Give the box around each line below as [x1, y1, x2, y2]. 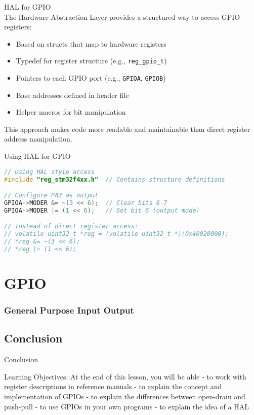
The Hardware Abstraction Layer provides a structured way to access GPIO [4, 11, 240, 22]
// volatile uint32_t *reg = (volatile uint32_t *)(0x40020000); [4, 230, 229, 238]
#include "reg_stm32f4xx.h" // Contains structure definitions [4, 176, 225, 183]
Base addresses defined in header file [16, 89, 129, 100]
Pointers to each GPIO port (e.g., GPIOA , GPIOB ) [16, 73, 166, 83]
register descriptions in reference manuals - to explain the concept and [4, 381, 222, 392]
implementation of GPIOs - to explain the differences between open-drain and [4, 391, 245, 402]
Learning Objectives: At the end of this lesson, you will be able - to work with [4, 371, 246, 382]
